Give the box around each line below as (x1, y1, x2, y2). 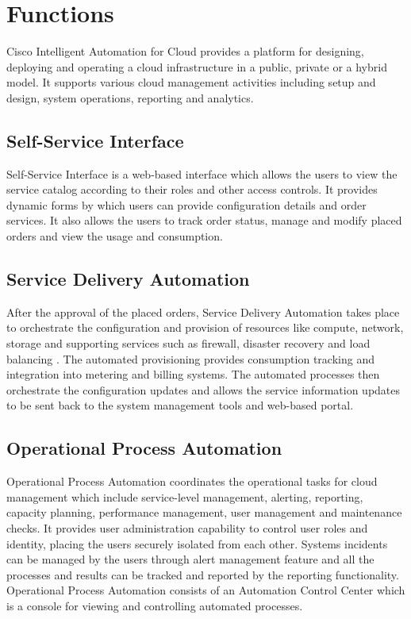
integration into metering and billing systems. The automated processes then (6, 366, 380, 383)
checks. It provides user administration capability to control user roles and (6, 520, 368, 536)
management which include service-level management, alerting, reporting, (6, 488, 363, 505)
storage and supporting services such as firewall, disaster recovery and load (6, 335, 371, 352)
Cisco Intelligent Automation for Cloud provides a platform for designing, (6, 43, 364, 60)
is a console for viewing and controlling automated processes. (6, 597, 303, 613)
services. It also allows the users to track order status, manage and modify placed (6, 212, 402, 229)
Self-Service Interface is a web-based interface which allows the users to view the (6, 165, 398, 182)
